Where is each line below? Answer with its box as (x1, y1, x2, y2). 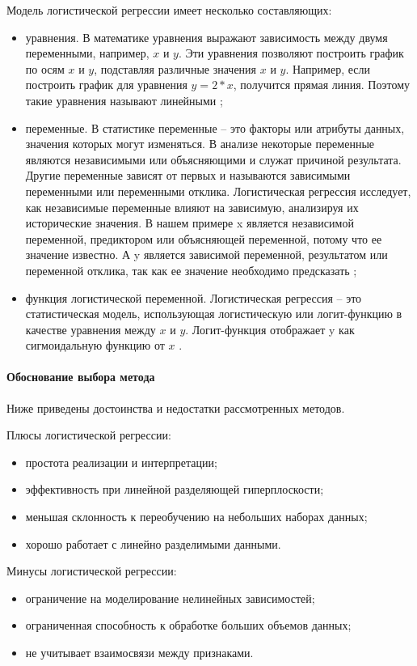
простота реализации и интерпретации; (25, 453, 217, 470)
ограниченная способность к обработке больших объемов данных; (25, 617, 352, 634)
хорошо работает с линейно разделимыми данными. (25, 535, 281, 552)
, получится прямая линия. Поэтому (233, 76, 411, 93)
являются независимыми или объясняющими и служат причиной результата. (25, 151, 402, 168)
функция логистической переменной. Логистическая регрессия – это (25, 289, 362, 306)
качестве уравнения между (25, 320, 156, 337)
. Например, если (285, 60, 370, 77)
